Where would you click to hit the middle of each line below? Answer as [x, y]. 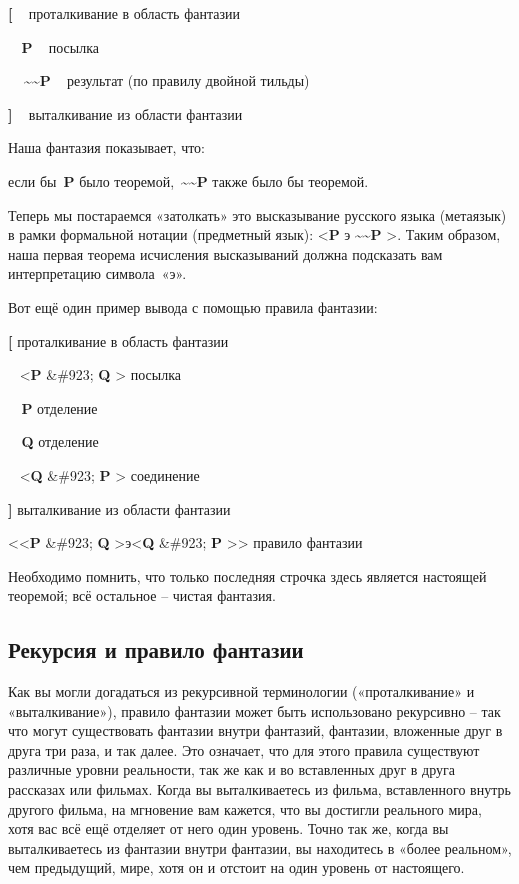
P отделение [59, 407]
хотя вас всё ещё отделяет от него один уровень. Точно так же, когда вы [228, 828]
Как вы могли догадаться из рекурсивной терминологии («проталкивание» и [241, 691]
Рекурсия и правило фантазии [156, 649]
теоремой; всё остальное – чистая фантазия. [142, 595]
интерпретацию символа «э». [97, 273]
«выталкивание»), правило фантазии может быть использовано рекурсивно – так [254, 710]
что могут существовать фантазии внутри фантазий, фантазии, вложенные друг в [255, 730]
